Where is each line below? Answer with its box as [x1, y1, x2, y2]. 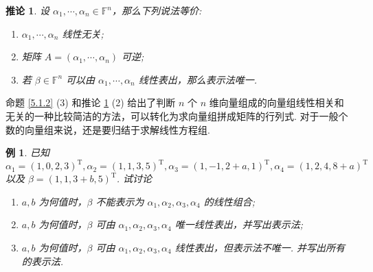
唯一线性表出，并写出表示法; [174, 217, 304, 232]
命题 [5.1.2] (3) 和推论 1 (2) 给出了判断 [5, 95, 176, 110]
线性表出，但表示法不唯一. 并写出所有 [174, 240, 346, 255]
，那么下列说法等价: [111, 3, 202, 17]
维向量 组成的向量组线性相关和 [209, 95, 344, 110]
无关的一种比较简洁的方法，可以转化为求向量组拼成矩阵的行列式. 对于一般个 [5, 108, 348, 123]
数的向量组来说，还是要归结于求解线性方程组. [5, 122, 210, 136]
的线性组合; [203, 194, 256, 208]
